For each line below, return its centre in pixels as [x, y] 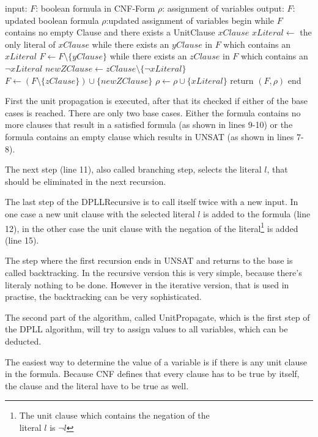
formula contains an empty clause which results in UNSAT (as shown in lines [150, 136]
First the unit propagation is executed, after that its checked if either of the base [156, 101]
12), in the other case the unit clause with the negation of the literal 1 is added [152, 227]
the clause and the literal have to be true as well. [97, 385]
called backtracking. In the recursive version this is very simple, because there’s [153, 272]
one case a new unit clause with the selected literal [100, 213]
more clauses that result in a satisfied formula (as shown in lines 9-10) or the [149, 125]
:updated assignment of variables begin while [190, 20]
